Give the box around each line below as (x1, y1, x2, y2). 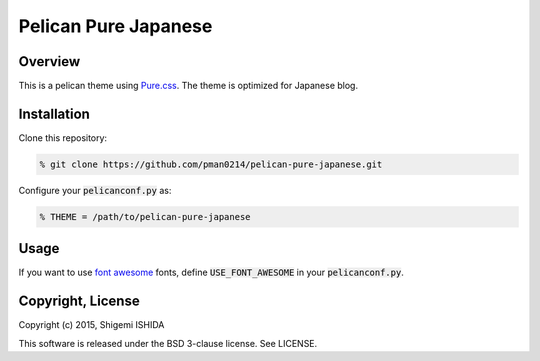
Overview (18, 53, 81, 70)
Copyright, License (18, 293, 140, 310)
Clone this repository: (18, 131, 108, 144)
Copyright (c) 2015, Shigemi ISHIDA (18, 319, 165, 331)
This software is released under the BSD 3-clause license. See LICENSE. (18, 337, 318, 349)
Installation (18, 105, 90, 122)
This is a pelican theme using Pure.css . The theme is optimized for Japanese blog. (18, 80, 359, 92)
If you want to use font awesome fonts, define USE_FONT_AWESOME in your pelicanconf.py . (18, 266, 404, 279)
